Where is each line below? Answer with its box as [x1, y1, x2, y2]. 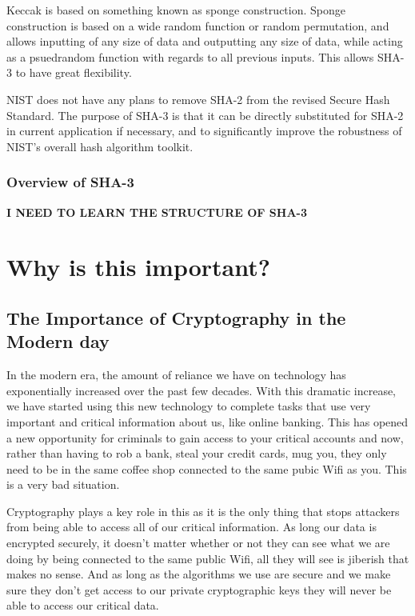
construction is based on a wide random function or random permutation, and [6, 17, 389, 34]
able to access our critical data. [6, 597, 159, 614]
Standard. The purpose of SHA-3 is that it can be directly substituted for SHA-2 [6, 106, 404, 123]
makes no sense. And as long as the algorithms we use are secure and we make [6, 566, 391, 582]
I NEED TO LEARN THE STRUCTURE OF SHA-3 [6, 203, 307, 220]
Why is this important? [6, 250, 270, 283]
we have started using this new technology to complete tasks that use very [6, 398, 371, 414]
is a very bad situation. [6, 476, 120, 493]
